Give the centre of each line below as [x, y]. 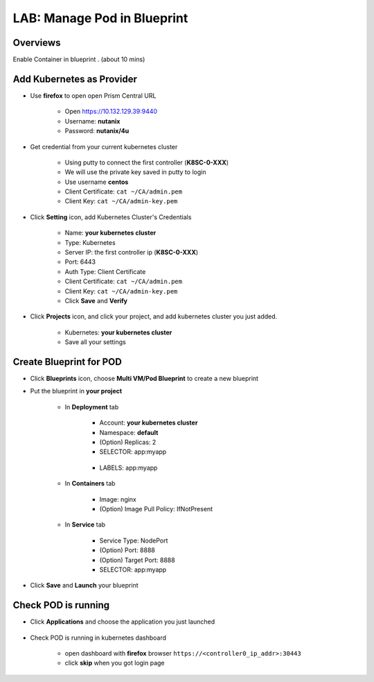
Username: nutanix [92, 121]
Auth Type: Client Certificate [105, 271]
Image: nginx [118, 499]
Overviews [37, 43]
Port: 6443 [80, 262]
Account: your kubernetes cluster [149, 423]
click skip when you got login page [115, 663]
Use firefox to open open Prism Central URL [93, 95]
